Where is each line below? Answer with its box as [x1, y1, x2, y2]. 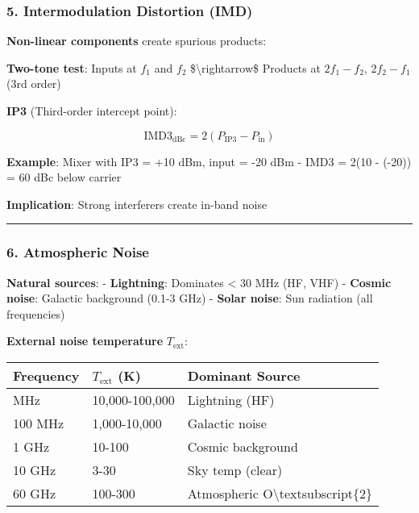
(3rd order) [6, 75, 61, 92]
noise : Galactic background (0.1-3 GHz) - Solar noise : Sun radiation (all [6, 290, 373, 307]
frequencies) [6, 305, 65, 322]
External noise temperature [6, 332, 164, 349]
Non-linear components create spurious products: [6, 32, 267, 49]
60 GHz [13, 483, 56, 503]
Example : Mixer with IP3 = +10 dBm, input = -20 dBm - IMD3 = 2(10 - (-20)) [6, 152, 412, 169]
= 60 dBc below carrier [6, 169, 122, 186]
